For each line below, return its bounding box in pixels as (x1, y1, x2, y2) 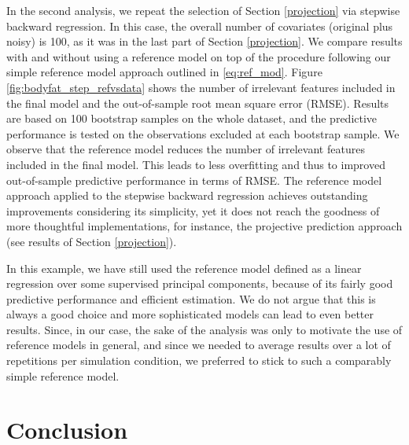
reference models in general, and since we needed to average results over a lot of (6, 337, 391, 353)
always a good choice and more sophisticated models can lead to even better (6, 306, 374, 322)
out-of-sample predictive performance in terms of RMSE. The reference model (6, 171, 382, 188)
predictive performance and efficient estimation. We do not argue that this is (6, 290, 376, 307)
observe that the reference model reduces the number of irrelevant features (6, 141, 365, 157)
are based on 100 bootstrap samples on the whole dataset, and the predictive (6, 110, 378, 127)
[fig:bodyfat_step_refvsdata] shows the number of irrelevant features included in (6, 79, 396, 95)
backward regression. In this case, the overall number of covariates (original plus (6, 17, 393, 34)
